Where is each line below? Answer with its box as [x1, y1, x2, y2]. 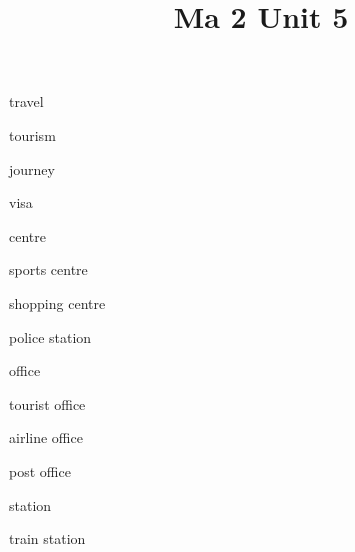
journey [9, 158, 55, 179]
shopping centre [9, 292, 106, 313]
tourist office [9, 393, 86, 414]
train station [9, 528, 86, 549]
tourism [9, 124, 56, 145]
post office [9, 460, 71, 481]
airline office [9, 427, 83, 448]
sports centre [9, 259, 88, 280]
